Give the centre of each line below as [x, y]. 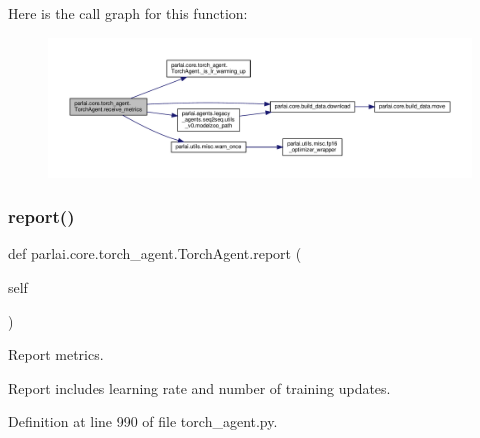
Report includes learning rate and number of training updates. [199, 387]
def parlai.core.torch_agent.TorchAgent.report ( [155, 253]
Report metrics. [56, 354]
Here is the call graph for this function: [128, 13]
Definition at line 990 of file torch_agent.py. [143, 421]
